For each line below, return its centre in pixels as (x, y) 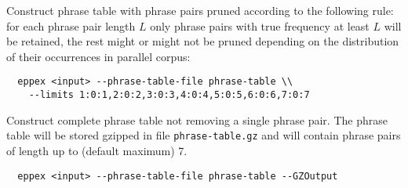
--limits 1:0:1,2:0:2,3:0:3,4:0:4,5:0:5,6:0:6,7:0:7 (169, 95)
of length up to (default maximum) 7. (97, 150)
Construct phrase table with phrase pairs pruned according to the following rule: (200, 10)
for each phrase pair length (71, 25)
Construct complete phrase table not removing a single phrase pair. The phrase (197, 119)
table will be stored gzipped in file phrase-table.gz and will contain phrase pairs (204, 135)
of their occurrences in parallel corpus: (98, 56)
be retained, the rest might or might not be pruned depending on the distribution (203, 41)
